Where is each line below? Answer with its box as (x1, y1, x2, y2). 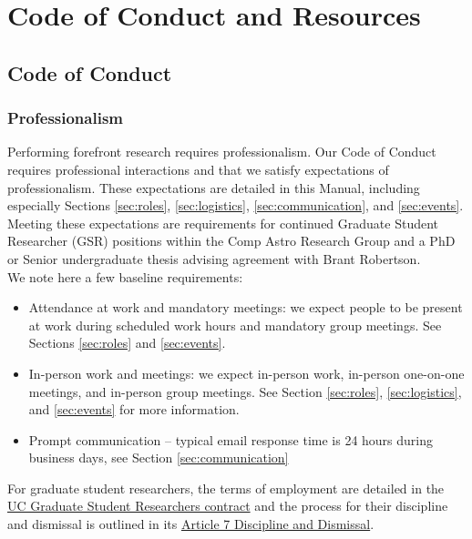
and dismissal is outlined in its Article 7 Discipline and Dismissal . (7, 514, 375, 534)
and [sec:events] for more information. (28, 400, 240, 419)
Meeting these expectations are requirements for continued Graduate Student (7, 213, 439, 232)
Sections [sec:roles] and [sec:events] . (28, 333, 226, 352)
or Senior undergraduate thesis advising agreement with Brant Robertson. (7, 249, 421, 268)
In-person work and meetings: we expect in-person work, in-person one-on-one (28, 363, 465, 382)
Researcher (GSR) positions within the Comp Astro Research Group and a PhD (7, 231, 456, 250)
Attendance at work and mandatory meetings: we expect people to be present (28, 298, 463, 317)
